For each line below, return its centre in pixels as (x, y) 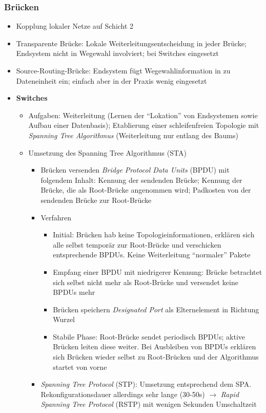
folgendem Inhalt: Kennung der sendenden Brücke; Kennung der (141, 180)
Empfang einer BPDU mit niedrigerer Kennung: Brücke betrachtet (158, 271)
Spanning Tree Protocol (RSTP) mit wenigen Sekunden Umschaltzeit (149, 404)
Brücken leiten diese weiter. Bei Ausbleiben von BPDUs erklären (155, 346)
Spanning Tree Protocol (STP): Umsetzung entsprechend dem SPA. (146, 384)
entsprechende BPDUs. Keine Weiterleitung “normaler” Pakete (152, 255)
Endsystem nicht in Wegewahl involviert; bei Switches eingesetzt (117, 53)
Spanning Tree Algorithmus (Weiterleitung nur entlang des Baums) (133, 135)
